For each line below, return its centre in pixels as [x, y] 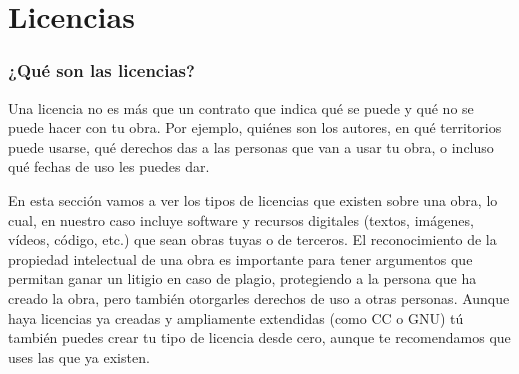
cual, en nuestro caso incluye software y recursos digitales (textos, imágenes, [241, 219]
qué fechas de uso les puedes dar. [109, 166]
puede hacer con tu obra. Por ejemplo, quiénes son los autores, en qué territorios [255, 127]
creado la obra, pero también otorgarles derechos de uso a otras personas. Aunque [259, 297]
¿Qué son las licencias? [101, 70]
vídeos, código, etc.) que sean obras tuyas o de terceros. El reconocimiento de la [252, 239]
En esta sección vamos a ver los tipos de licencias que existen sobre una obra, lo [253, 199]
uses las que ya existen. [79, 356]
